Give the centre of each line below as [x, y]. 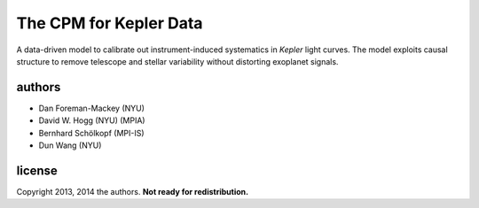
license [37, 170]
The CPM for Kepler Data [110, 23]
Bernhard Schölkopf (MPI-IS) [92, 133]
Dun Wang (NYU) [70, 145]
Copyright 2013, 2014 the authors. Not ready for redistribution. [132, 191]
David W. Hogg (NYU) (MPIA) [92, 120]
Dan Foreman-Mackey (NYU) [92, 108]
